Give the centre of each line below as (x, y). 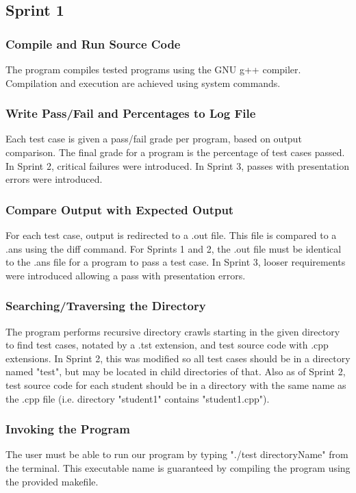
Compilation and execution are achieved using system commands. (143, 83)
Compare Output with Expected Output (120, 209)
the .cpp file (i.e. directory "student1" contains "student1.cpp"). (138, 398)
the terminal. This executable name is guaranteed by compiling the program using (178, 467)
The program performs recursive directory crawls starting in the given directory (173, 331)
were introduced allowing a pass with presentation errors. (126, 275)
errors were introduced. (54, 179)
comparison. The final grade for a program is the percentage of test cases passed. (175, 152)
